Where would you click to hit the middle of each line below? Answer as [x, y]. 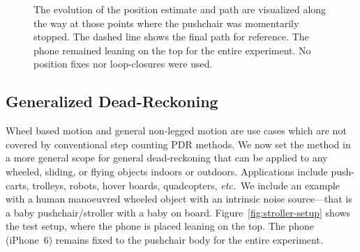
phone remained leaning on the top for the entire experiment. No [172, 50]
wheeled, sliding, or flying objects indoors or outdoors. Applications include [167, 171]
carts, [17, 185]
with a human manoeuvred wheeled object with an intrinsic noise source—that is [179, 199]
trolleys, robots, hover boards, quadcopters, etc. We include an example [186, 185]
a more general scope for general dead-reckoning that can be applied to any [167, 158]
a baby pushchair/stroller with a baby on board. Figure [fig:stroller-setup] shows [178, 212]
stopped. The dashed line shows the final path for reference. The [171, 37]
